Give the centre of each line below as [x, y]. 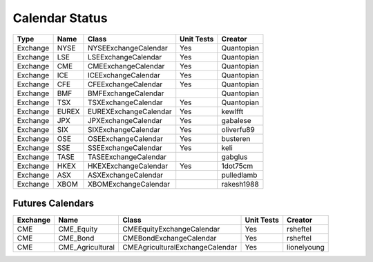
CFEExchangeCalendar [125, 84]
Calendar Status [60, 18]
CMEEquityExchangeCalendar [171, 230]
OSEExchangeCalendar [125, 138]
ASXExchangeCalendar [125, 175]
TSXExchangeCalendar [125, 102]
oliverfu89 [238, 129]
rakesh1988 [240, 184]
